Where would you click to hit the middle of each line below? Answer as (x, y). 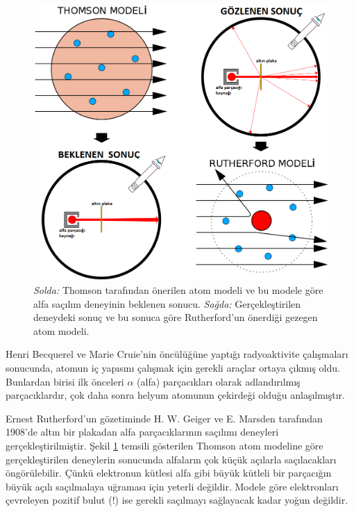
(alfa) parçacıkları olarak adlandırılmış (219, 381)
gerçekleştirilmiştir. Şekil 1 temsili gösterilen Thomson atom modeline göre (165, 445)
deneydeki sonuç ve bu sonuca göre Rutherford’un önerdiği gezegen (176, 317)
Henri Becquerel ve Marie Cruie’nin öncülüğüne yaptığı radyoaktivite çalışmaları (177, 354)
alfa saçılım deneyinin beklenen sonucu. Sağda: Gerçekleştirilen (167, 303)
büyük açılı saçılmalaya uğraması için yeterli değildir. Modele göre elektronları (172, 486)
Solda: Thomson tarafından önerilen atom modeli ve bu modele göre (178, 290)
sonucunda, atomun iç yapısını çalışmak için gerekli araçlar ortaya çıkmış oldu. (173, 367)
